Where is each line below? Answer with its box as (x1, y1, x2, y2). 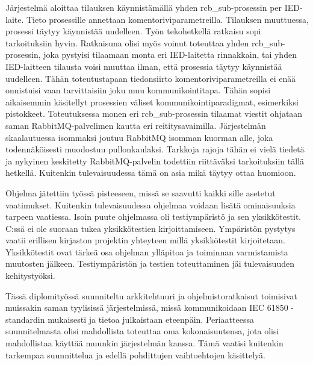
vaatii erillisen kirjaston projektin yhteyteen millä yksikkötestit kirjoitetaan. (5, 234, 285, 246)
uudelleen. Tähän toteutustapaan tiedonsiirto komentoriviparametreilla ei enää (5, 72, 296, 84)
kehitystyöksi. (5, 269, 55, 282)
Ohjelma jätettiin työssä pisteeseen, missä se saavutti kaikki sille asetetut (5, 186, 276, 199)
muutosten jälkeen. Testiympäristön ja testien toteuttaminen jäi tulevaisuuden (5, 257, 294, 270)
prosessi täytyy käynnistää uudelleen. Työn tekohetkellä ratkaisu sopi (5, 25, 261, 37)
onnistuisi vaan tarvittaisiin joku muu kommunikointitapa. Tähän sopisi (5, 84, 271, 96)
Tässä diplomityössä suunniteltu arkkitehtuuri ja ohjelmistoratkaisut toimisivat (5, 289, 298, 302)
